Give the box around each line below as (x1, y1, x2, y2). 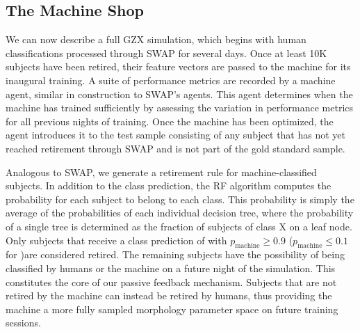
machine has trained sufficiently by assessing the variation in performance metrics (6, 100, 354, 115)
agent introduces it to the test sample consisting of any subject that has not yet (6, 127, 345, 142)
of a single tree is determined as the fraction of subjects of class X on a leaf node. (6, 219, 352, 233)
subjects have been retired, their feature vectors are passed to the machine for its (6, 59, 351, 74)
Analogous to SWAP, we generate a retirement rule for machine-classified (6, 164, 317, 179)
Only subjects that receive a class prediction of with (6, 232, 227, 247)
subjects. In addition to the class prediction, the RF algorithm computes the (6, 178, 332, 193)
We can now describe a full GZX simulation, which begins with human (6, 32, 306, 47)
